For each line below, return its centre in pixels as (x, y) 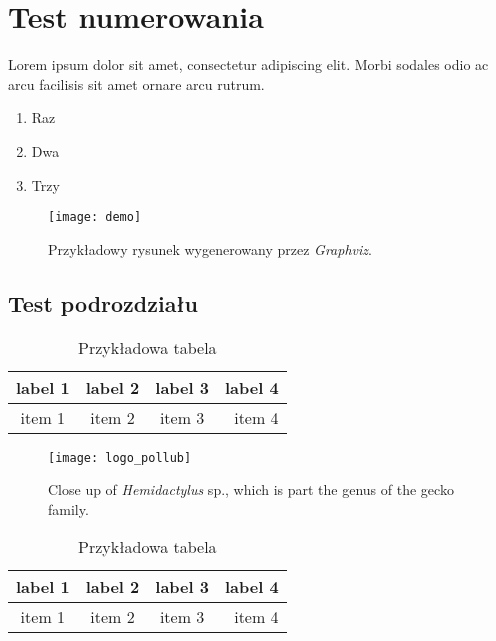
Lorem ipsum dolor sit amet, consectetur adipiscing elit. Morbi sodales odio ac (248, 64)
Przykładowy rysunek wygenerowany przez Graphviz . (210, 248)
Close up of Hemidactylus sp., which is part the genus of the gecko (251, 489)
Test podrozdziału (103, 302)
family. (68, 508)
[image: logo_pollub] (120, 457)
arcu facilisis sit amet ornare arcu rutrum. (136, 83)
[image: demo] (95, 217)
